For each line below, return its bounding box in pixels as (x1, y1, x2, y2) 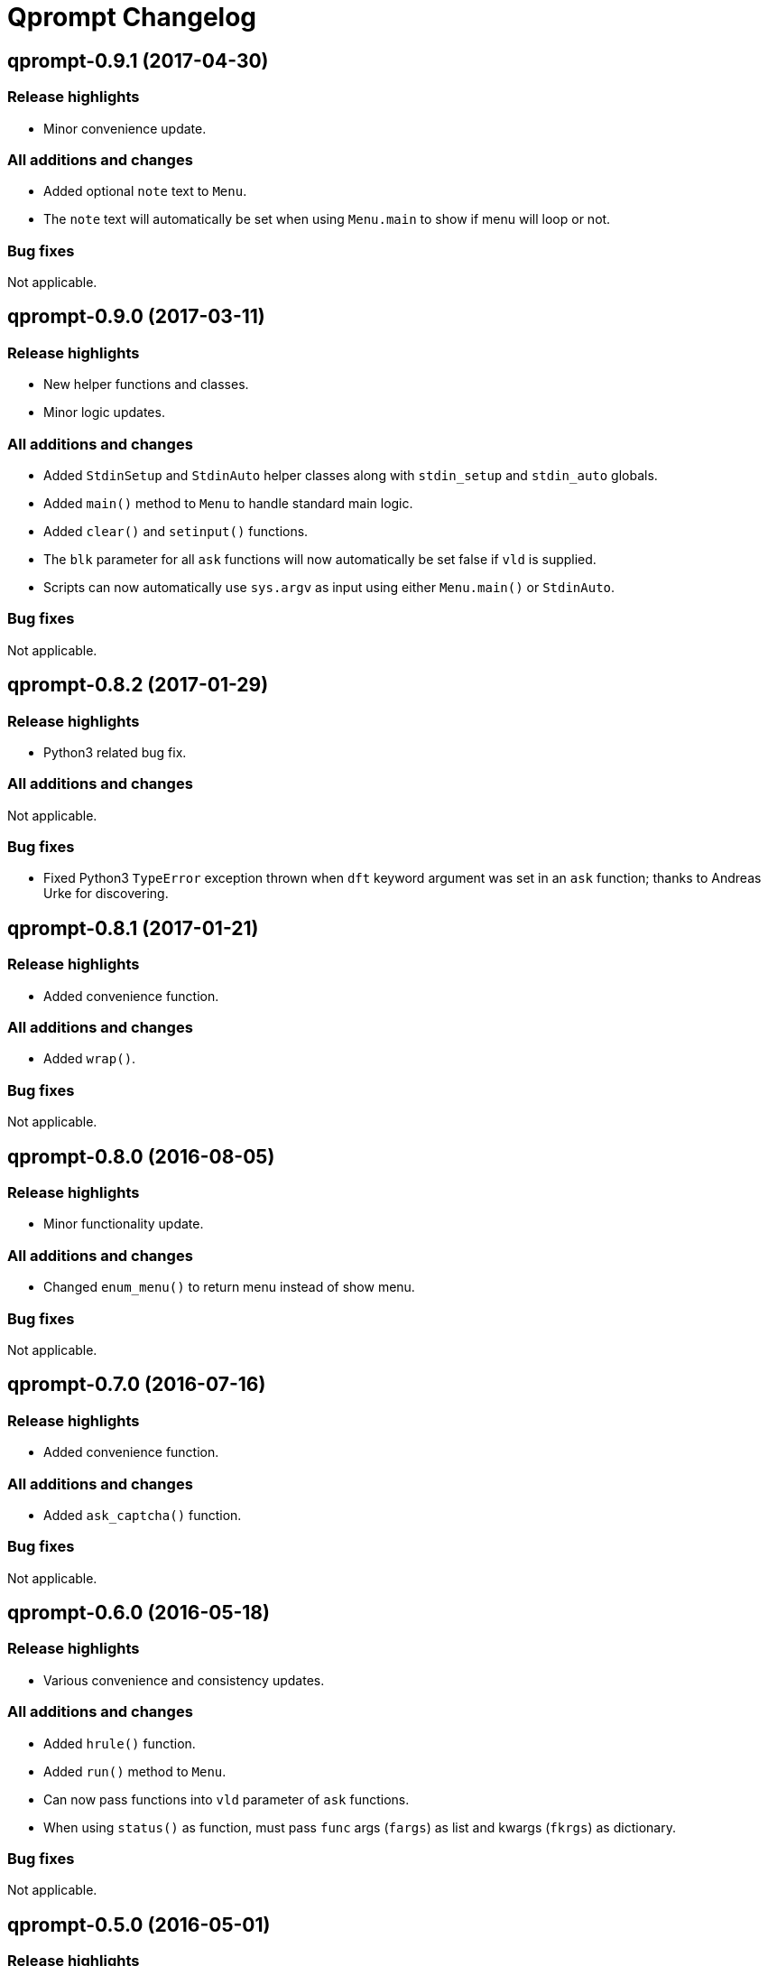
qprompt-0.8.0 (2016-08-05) (7, 1145, 275, 1168)
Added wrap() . (43, 1051, 136, 1067)
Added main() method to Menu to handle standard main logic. (43, 496, 413, 512)
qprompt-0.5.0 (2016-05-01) (7, 1913, 271, 1936)
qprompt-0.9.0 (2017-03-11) (7, 305, 265, 329)
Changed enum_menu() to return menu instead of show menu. (43, 1279, 415, 1295)
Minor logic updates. (43, 404, 165, 421)
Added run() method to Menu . (43, 1763, 227, 1779)
